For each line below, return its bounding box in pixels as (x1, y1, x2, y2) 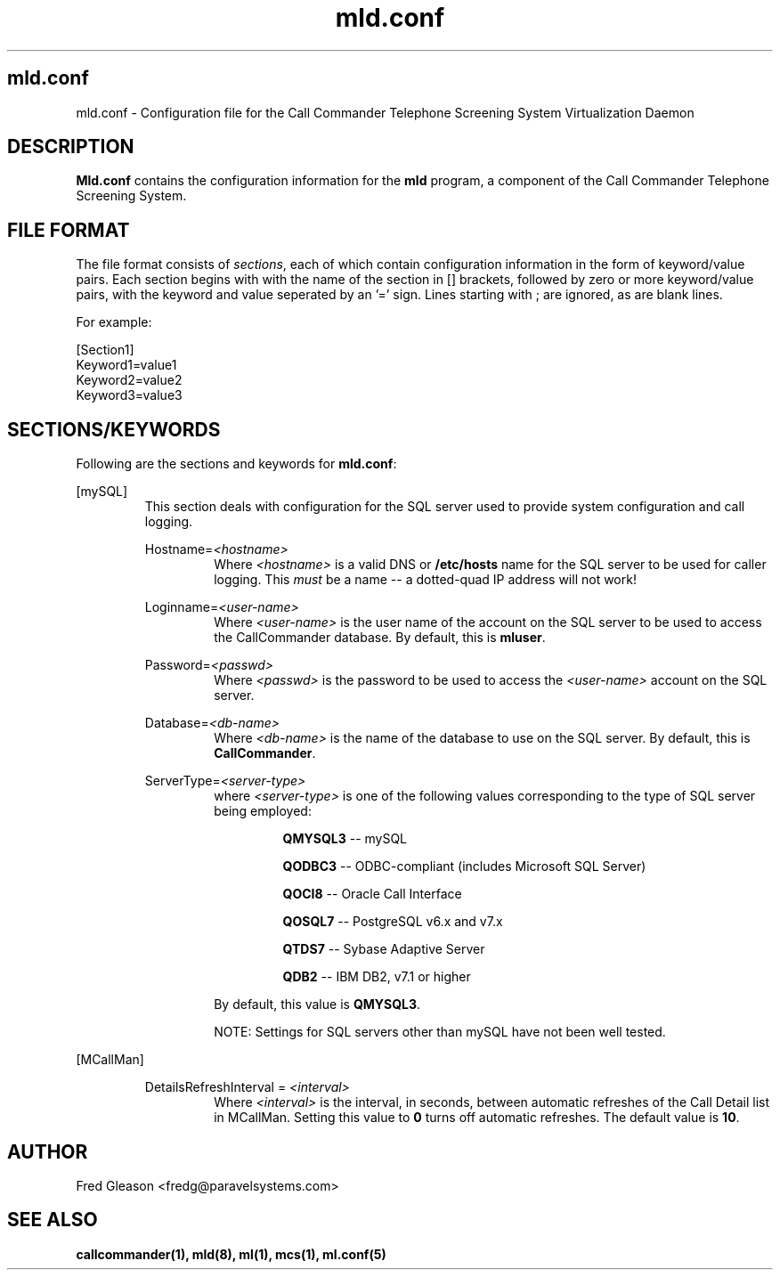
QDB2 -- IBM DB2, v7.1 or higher (282, 969, 471, 985)
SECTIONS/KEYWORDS (7, 418, 221, 441)
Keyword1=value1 (76, 357, 177, 373)
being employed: (214, 803, 312, 819)
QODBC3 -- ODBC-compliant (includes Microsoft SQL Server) (282, 858, 646, 874)
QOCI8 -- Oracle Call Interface (282, 886, 462, 902)
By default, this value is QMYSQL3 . (214, 996, 421, 1013)
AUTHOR (7, 1140, 88, 1163)
